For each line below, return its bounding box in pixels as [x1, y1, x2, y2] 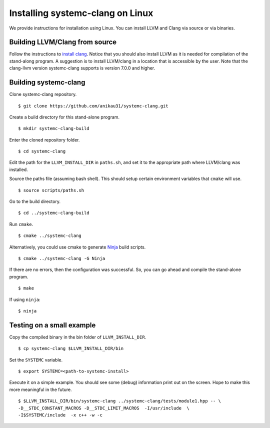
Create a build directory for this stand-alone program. [9, 114, 120, 120]
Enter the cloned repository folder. [9, 136, 80, 142]
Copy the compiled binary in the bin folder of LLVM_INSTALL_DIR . [9, 334, 146, 340]
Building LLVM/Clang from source [9, 38, 117, 46]
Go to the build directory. [9, 198, 61, 204]
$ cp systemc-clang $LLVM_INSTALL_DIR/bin [18, 345, 124, 351]
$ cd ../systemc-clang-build [18, 210, 89, 216]
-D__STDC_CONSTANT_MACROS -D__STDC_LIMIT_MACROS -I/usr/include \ [18, 405, 189, 411]
